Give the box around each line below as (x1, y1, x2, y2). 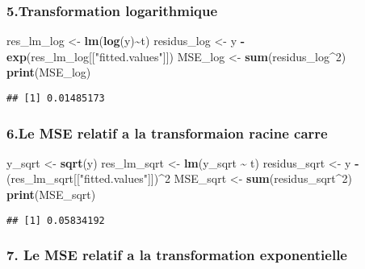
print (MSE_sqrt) (6, 186, 96, 203)
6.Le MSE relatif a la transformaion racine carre (6, 122, 328, 143)
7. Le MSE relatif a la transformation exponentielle (6, 245, 347, 265)
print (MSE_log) (6, 64, 91, 81)
